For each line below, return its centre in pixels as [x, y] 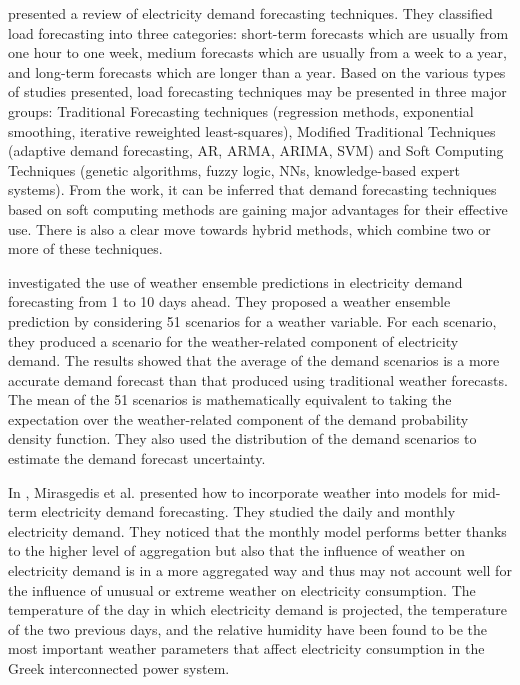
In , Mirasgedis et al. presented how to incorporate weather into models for [238, 491]
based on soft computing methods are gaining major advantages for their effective [258, 208]
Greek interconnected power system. [119, 668]
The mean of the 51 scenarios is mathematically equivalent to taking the [230, 399]
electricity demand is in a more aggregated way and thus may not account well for [260, 570]
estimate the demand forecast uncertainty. [137, 458]
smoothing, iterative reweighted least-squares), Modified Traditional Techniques [252, 130]
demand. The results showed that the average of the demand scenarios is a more [254, 360]
